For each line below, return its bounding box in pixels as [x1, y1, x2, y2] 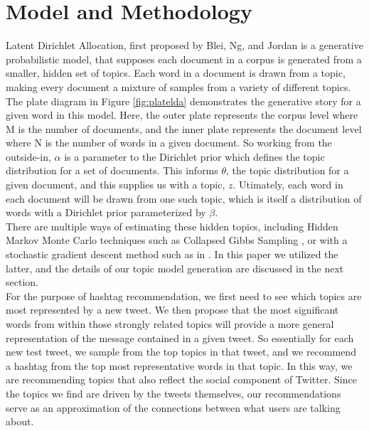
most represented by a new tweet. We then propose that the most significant [6, 302, 339, 317]
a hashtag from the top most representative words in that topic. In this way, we [6, 358, 353, 373]
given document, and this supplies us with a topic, [6, 177, 225, 192]
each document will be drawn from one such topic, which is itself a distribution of [6, 191, 362, 206]
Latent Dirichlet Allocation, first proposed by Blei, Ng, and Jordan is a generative [6, 38, 363, 53]
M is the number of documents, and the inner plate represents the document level [6, 121, 362, 136]
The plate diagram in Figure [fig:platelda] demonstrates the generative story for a [6, 93, 361, 108]
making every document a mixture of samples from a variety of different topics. [6, 79, 351, 94]
